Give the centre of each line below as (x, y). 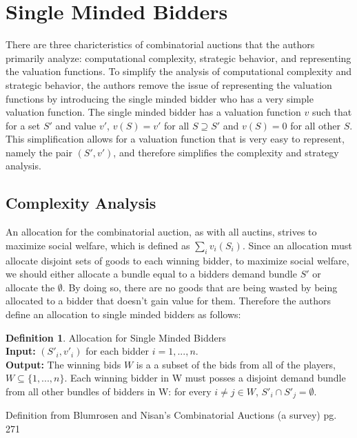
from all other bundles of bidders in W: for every (109, 391)
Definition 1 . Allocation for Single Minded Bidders (116, 337)
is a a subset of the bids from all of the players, (236, 364)
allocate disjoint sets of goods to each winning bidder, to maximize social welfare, (177, 260)
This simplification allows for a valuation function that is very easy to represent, (175, 139)
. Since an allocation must (297, 245)
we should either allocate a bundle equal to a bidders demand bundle (151, 274)
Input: (21, 351)
